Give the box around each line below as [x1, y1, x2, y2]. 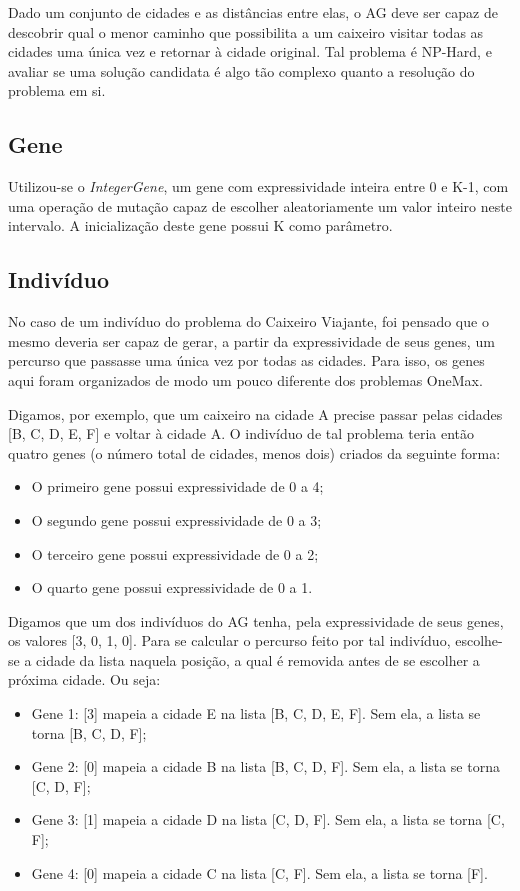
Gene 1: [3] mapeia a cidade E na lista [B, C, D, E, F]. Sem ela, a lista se [31, 703, 481, 724]
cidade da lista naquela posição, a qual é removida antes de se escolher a [36, 649, 480, 670]
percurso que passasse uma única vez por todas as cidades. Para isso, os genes [8, 350, 485, 371]
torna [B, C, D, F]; [31, 722, 147, 743]
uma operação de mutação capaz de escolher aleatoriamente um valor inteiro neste [8, 195, 512, 216]
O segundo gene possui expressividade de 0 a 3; [31, 509, 322, 530]
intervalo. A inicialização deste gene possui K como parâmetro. [8, 215, 393, 236]
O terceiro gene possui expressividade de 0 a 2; [31, 543, 319, 564]
